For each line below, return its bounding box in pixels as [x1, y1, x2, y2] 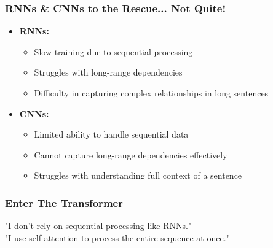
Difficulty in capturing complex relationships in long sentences [34, 87, 269, 99]
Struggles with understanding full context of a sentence [34, 169, 242, 182]
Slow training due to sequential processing [34, 45, 193, 58]
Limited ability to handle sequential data [34, 128, 189, 141]
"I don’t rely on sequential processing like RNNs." [5, 219, 192, 232]
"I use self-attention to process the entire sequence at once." [5, 231, 229, 244]
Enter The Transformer [5, 195, 123, 210]
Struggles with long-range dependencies [34, 66, 183, 79]
